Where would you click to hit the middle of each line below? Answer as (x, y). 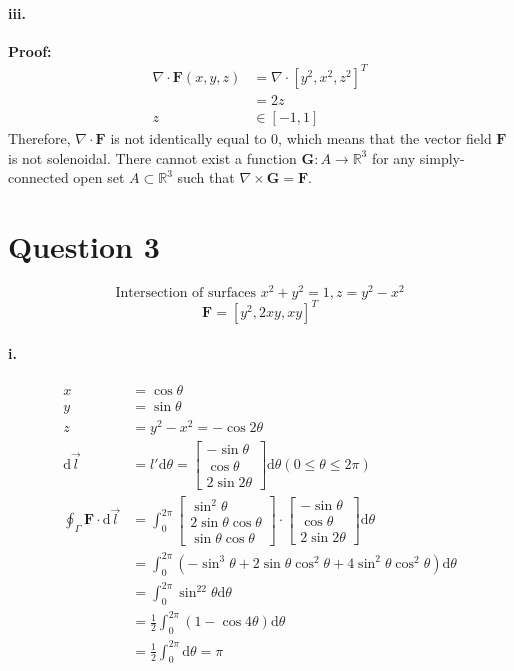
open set (99, 177)
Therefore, (39, 137)
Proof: (30, 50)
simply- (442, 157)
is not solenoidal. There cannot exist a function (152, 157)
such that (206, 177)
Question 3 (84, 245)
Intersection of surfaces (186, 292)
